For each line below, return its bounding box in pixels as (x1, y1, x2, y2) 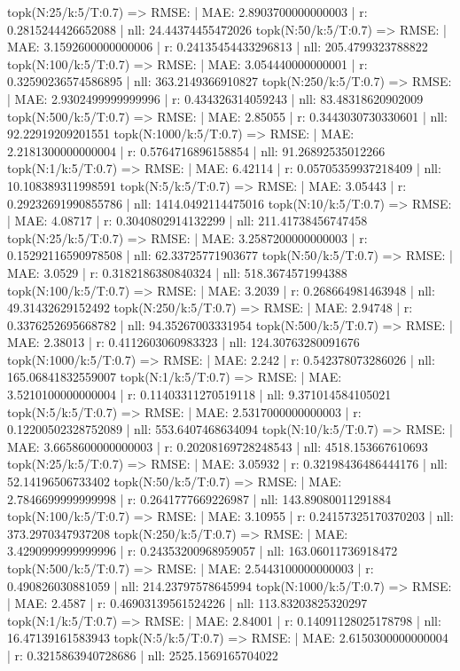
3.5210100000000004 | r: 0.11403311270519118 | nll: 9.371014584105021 (7, 385, 392, 404)
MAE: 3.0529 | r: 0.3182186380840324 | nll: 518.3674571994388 (7, 263, 347, 281)
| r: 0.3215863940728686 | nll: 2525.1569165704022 (7, 645, 278, 664)
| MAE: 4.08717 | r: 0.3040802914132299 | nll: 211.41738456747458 (7, 211, 368, 230)
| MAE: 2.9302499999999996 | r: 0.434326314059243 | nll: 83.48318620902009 (7, 89, 424, 107)
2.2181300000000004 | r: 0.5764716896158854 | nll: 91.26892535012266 (7, 141, 386, 160)
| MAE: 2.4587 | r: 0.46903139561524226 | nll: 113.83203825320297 (7, 594, 368, 612)
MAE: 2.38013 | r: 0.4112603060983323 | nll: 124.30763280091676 (7, 333, 360, 351)
